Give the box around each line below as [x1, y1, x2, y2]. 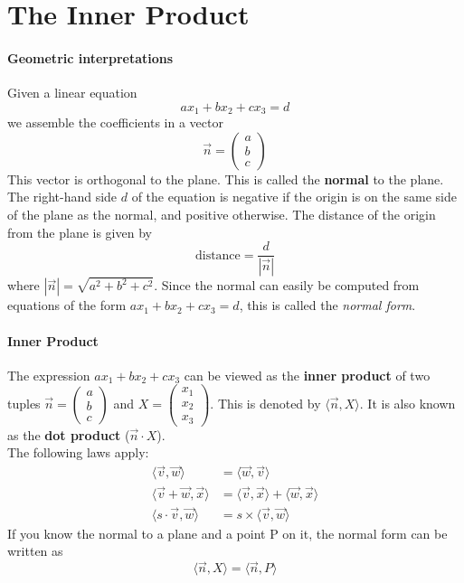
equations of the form [7, 296, 127, 315]
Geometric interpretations [7, 48, 174, 67]
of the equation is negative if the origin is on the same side [131, 187, 457, 206]
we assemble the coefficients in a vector [7, 113, 223, 132]
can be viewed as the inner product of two [184, 365, 431, 384]
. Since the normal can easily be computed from [154, 276, 420, 295]
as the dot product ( [7, 425, 130, 444]
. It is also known [359, 394, 456, 413]
